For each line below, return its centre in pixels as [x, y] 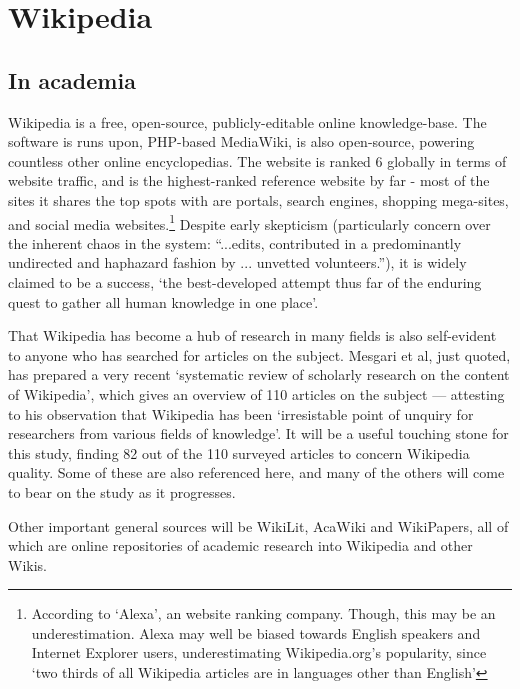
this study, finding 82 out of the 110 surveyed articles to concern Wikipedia [239, 452]
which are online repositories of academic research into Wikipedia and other [240, 545]
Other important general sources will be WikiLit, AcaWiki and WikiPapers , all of [258, 525]
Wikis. [27, 564]
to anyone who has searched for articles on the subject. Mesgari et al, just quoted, [259, 354]
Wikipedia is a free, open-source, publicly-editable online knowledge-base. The [247, 121]
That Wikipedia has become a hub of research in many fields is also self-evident [252, 335]
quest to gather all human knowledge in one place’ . [163, 301]
